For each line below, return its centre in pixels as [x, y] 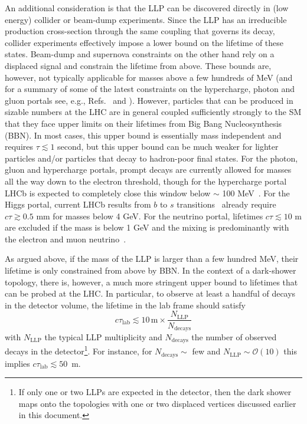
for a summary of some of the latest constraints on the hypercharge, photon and [150, 89]
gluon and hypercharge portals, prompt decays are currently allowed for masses [148, 170]
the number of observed [234, 336]
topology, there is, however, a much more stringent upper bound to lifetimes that [151, 282]
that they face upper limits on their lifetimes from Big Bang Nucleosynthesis [143, 123]
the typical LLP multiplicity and [103, 336]
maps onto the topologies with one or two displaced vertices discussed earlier [157, 403]
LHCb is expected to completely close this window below [108, 193]
